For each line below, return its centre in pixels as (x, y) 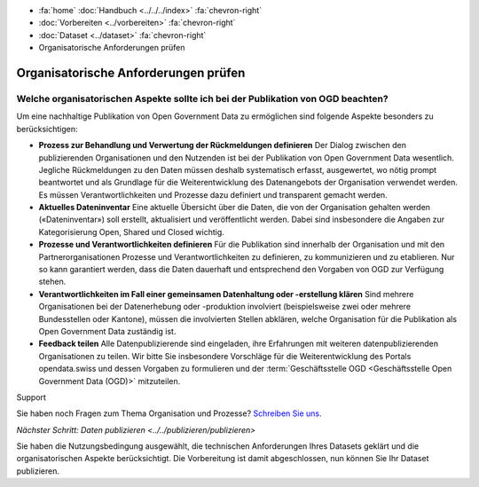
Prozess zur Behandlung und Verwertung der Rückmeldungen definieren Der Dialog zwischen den (223, 145)
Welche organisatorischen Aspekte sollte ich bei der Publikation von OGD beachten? (203, 98)
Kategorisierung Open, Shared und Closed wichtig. (132, 232)
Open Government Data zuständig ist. (107, 331)
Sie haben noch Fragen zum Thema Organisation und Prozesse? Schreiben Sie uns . (169, 413)
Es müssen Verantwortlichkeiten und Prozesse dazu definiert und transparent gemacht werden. (213, 194)
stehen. (52, 282)
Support (31, 397)
